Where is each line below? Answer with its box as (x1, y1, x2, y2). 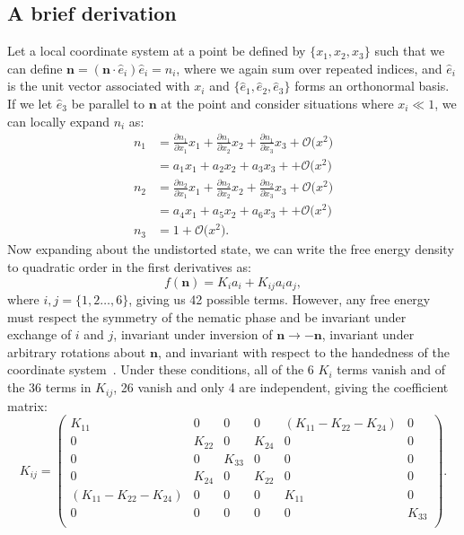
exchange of (7, 325, 72, 344)
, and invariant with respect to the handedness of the (157, 342, 450, 361)
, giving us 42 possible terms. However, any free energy (128, 290, 431, 309)
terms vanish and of (337, 360, 445, 379)
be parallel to (71, 93, 145, 112)
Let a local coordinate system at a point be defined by (7, 41, 306, 60)
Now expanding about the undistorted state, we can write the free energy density (7, 240, 454, 259)
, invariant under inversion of (113, 325, 273, 344)
